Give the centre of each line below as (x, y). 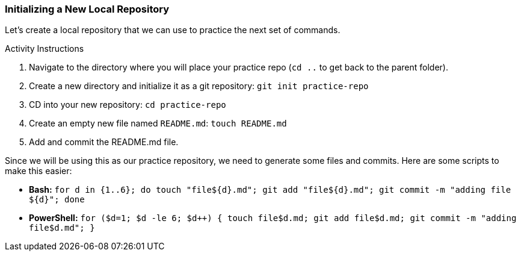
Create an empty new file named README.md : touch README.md (158, 123)
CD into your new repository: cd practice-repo (128, 105)
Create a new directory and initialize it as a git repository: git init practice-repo (199, 86)
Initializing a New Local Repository (87, 9)
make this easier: (39, 171)
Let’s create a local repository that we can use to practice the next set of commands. (173, 30)
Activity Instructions (45, 49)
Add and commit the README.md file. (104, 142)
